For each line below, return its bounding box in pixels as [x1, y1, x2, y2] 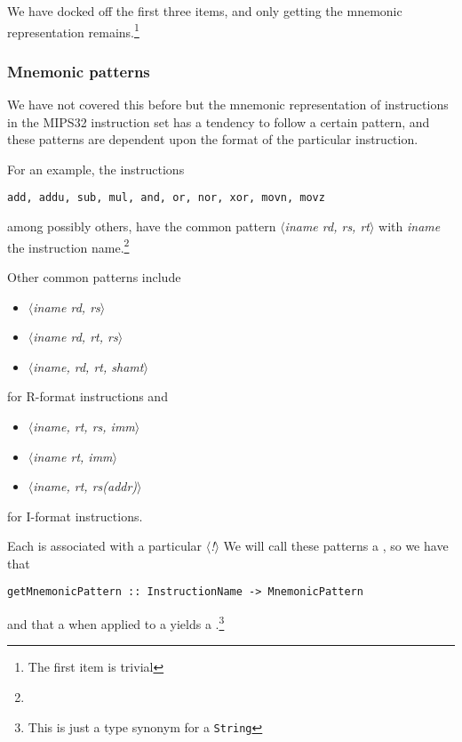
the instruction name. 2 [7, 235, 130, 256]
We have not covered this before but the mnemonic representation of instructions [7, 95, 449, 114]
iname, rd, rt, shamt [33, 357, 144, 375]
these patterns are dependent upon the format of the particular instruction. [7, 130, 418, 149]
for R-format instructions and [7, 387, 168, 406]
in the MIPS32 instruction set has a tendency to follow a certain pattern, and [7, 112, 430, 131]
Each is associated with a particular [7, 536, 203, 555]
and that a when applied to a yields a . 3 [7, 612, 225, 633]
